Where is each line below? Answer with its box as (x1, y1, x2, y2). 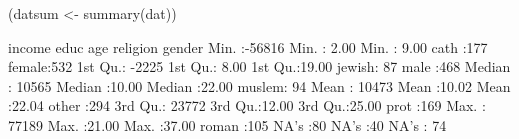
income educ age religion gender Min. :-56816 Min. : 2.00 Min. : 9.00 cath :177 (8, 36, 488, 57)
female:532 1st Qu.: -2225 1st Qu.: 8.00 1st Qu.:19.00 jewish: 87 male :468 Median (8, 56, 511, 77)
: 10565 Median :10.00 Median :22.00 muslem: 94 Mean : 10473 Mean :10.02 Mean (8, 75, 511, 96)
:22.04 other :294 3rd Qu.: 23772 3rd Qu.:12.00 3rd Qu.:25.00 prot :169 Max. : (8, 95, 486, 116)
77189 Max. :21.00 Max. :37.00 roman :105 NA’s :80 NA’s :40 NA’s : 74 (8, 114, 447, 135)
